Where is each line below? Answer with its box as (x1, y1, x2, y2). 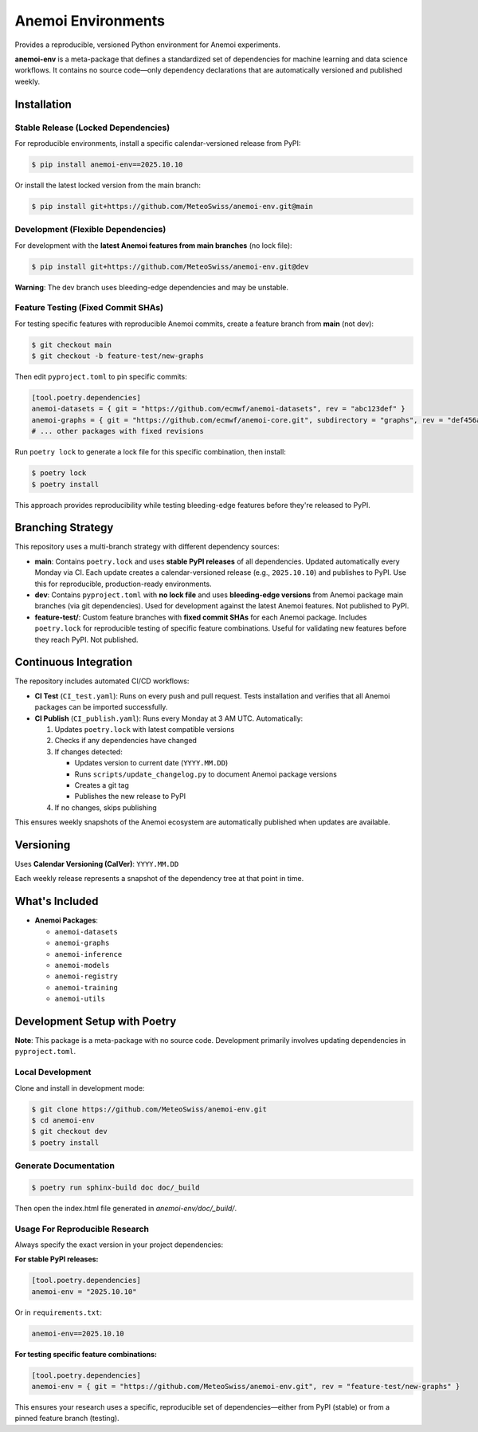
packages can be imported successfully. (34, 702, 168, 712)
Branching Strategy (14, 521, 114, 534)
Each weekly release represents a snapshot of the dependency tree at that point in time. (14, 874, 304, 883)
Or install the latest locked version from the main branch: (14, 180, 201, 190)
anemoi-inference (54, 950, 123, 958)
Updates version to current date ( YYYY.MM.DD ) (74, 758, 229, 768)
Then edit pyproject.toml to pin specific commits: (14, 372, 187, 382)
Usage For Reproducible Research (14, 1223, 150, 1234)
